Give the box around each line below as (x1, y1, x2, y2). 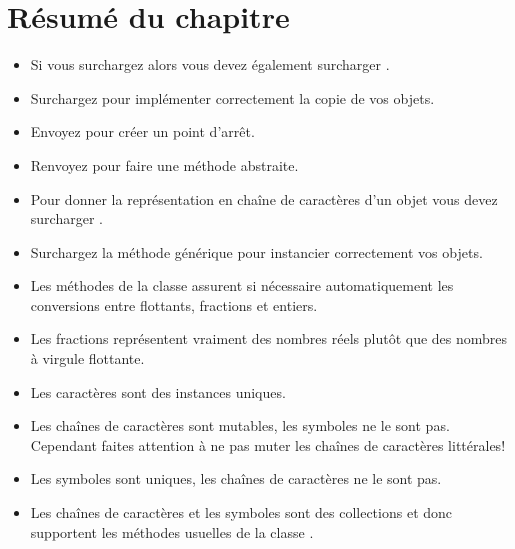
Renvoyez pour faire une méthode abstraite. (30, 154, 299, 175)
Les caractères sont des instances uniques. (30, 381, 286, 402)
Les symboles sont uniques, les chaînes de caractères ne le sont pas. (30, 468, 442, 489)
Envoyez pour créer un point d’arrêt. (30, 121, 255, 142)
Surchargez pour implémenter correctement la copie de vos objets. (30, 87, 435, 108)
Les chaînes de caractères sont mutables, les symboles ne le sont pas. (30, 415, 450, 436)
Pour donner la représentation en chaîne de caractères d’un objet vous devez (30, 188, 498, 209)
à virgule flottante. (30, 348, 145, 369)
